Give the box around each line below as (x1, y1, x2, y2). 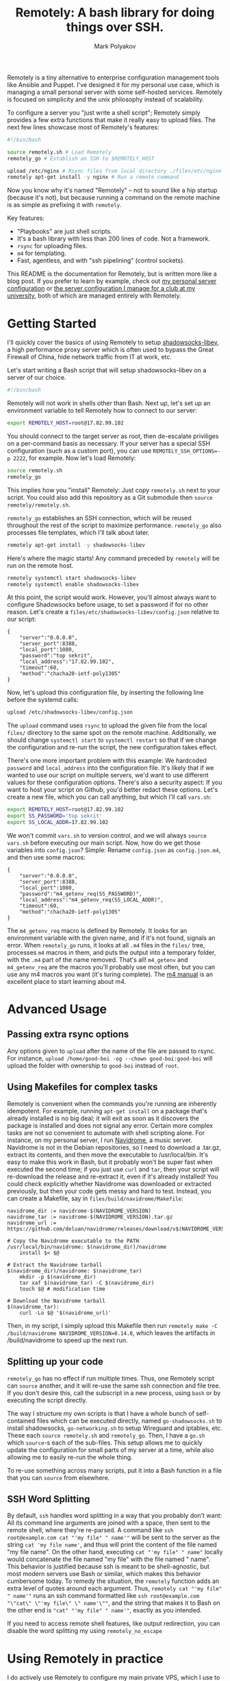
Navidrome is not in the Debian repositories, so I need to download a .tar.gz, (7, 1143, 221, 1151)
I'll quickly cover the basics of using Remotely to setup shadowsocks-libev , (7, 338, 219, 347)
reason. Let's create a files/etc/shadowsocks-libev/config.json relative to (7, 608, 220, 616)
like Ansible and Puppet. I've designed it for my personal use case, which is (7, 80, 220, 88)
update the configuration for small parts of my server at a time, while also (7, 1445, 214, 1454)
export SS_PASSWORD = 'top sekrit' (7, 812, 103, 820)
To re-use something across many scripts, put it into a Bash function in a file (7, 1466, 222, 1475)
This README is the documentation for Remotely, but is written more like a (7, 269, 217, 278)
